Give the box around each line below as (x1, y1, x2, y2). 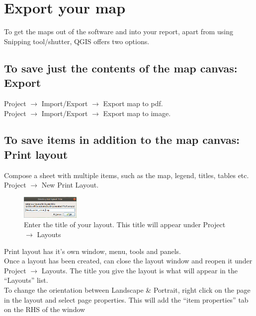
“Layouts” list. (4, 275, 48, 285)
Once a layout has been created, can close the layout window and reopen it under (4, 255, 253, 266)
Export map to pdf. (103, 98, 163, 108)
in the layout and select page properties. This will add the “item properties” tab (4, 294, 249, 305)
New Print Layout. (41, 180, 99, 190)
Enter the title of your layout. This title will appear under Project (24, 219, 226, 230)
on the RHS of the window (4, 304, 85, 315)
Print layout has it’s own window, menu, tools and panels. (4, 246, 181, 256)
